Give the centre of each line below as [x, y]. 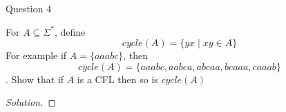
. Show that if [35, 79]
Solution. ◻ [31, 102]
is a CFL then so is [117, 79]
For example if [36, 55]
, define [70, 31]
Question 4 [29, 8]
